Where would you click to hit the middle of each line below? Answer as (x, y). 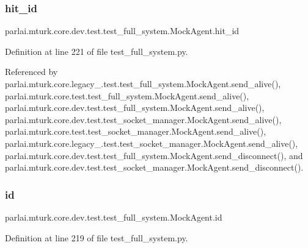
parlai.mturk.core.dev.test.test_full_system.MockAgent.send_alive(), (135, 108)
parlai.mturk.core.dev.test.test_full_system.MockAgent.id (114, 217)
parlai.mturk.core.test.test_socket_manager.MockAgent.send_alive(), (136, 131)
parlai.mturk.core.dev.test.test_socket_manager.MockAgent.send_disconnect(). (154, 167)
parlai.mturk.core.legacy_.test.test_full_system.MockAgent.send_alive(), (143, 83)
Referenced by (31, 72)
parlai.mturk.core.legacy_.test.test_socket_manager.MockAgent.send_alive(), (152, 143)
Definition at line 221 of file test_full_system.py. (97, 51)
